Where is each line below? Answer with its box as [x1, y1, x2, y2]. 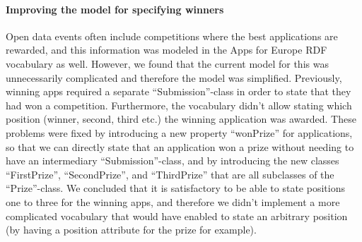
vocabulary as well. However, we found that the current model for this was [6, 56, 329, 71]
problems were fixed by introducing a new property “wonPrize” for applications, [6, 125, 353, 140]
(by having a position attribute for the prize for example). [6, 222, 257, 237]
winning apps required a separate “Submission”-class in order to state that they [6, 84, 351, 99]
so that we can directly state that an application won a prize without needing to [6, 139, 354, 154]
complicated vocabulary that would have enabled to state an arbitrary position [6, 208, 348, 223]
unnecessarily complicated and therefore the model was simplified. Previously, [6, 70, 342, 85]
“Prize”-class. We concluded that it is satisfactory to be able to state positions [6, 181, 345, 195]
